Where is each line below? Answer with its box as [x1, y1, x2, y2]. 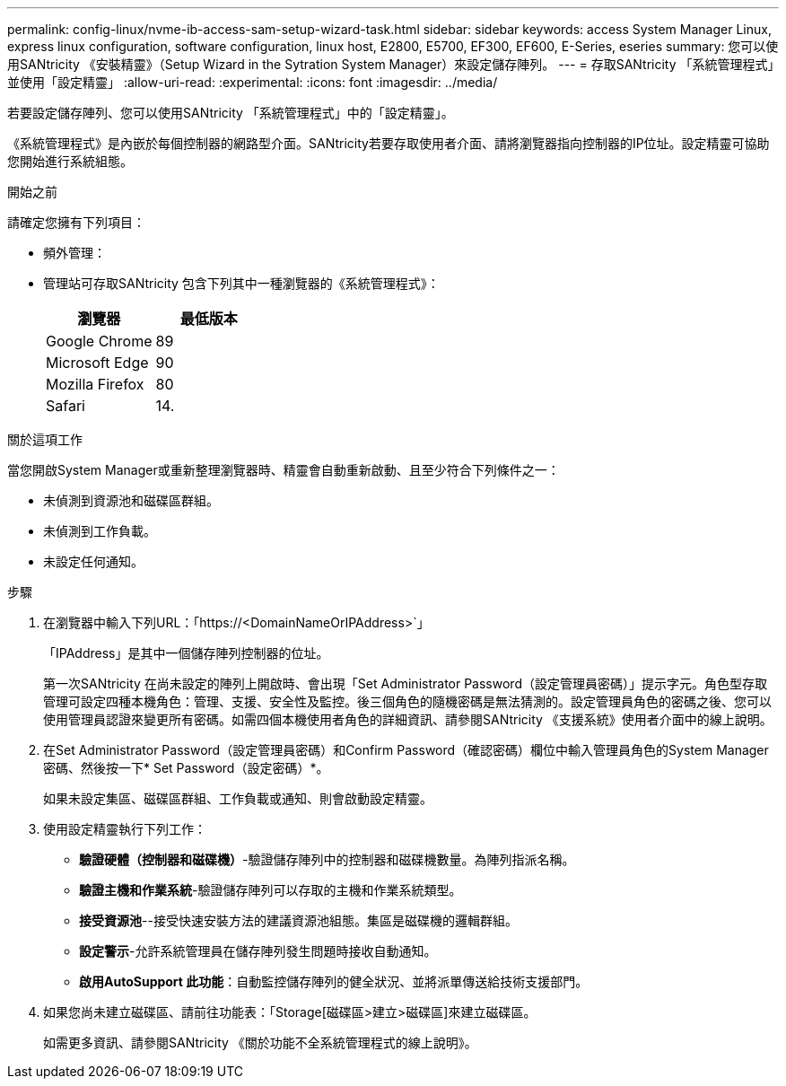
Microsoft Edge [46, 354, 149, 372]
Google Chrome [46, 332, 153, 350]
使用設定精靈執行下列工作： [43, 821, 206, 836]
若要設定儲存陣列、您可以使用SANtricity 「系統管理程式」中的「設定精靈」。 [7, 105, 454, 120]
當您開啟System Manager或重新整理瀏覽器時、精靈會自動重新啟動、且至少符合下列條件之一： [7, 462, 560, 477]
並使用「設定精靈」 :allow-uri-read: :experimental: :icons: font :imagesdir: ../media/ [7, 74, 498, 90]
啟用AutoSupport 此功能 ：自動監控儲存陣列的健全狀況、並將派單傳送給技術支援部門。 [79, 974, 589, 989]
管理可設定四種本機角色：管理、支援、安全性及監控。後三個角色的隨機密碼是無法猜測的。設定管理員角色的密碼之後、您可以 [43, 694, 772, 709]
